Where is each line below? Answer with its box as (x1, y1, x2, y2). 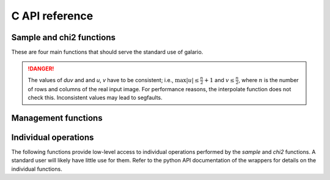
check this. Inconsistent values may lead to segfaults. (28, 94, 163, 101)
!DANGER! (28, 65, 54, 72)
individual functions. (11, 165, 62, 173)
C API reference (11, 9, 94, 22)
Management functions (11, 112, 103, 123)
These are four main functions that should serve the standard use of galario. (11, 49, 204, 56)
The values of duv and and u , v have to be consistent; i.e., (28, 76, 174, 83)
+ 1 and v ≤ (204, 76, 235, 83)
